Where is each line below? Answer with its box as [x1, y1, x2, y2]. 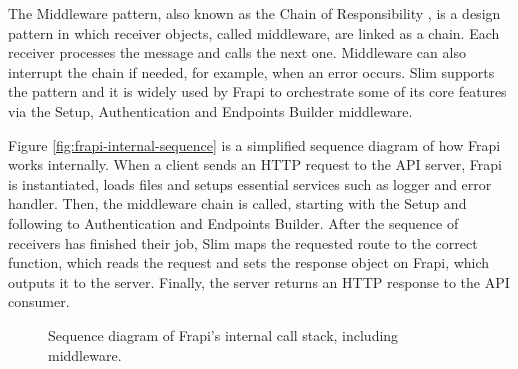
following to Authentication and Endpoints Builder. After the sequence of [8, 212, 459, 233]
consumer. [8, 291, 70, 312]
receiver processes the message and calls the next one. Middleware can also [8, 42, 466, 63]
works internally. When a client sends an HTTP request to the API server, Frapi [8, 154, 502, 175]
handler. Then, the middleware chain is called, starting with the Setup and [8, 193, 467, 214]
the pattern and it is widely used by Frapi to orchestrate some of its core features [8, 81, 507, 102]
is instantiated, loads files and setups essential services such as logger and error [8, 173, 492, 194]
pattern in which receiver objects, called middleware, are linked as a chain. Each [8, 22, 500, 43]
